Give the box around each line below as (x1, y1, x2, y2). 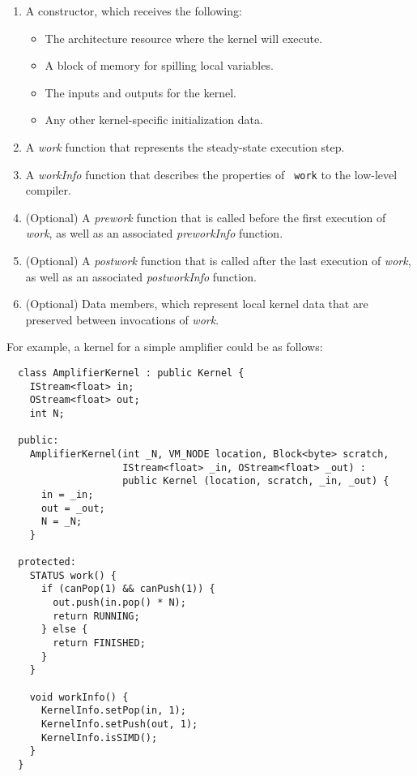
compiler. (25, 182, 71, 199)
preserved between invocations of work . (25, 311, 219, 328)
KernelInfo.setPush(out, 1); (40, 718, 198, 731)
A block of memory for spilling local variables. (45, 57, 274, 74)
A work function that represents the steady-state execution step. (25, 138, 345, 155)
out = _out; (40, 502, 105, 514)
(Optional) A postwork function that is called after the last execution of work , (25, 252, 411, 268)
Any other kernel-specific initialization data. (45, 111, 263, 128)
